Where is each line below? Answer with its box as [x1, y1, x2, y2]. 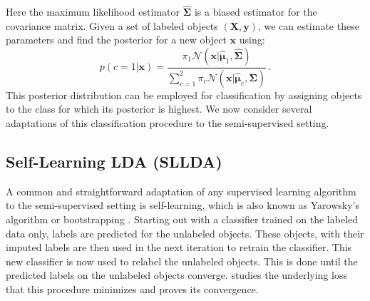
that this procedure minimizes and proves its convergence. [6, 282, 259, 297]
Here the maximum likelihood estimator [6, 4, 180, 19]
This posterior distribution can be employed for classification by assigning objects [6, 87, 362, 102]
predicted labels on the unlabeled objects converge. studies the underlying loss [6, 267, 347, 282]
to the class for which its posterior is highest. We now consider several [6, 101, 312, 116]
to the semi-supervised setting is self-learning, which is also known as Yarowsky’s [6, 198, 359, 213]
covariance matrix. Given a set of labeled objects [6, 18, 218, 33]
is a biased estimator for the [194, 4, 317, 19]
